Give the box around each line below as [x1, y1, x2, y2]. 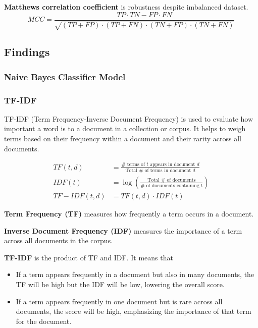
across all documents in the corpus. [4, 235, 113, 246]
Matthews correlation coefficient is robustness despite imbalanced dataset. [4, 2, 248, 12]
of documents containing [146, 183, 199, 189]
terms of [127, 162, 145, 168]
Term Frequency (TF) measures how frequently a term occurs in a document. [4, 208, 254, 218]
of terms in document [144, 168, 191, 173]
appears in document [150, 162, 195, 168]
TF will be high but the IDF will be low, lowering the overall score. [16, 279, 225, 289]
